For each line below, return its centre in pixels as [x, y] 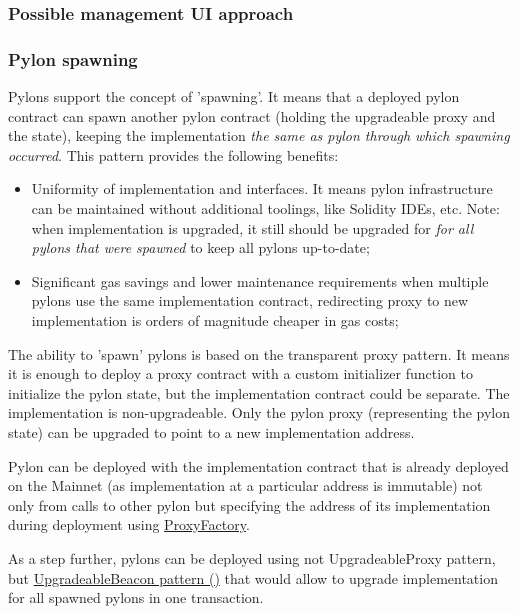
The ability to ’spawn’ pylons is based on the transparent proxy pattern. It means [259, 353]
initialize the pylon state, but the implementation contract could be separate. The [259, 392]
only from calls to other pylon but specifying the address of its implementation [249, 504]
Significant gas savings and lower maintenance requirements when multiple [260, 280]
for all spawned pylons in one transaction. [136, 597]
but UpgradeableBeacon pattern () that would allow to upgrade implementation [253, 577]
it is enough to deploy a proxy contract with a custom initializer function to [241, 373]
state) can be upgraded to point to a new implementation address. [211, 431]
